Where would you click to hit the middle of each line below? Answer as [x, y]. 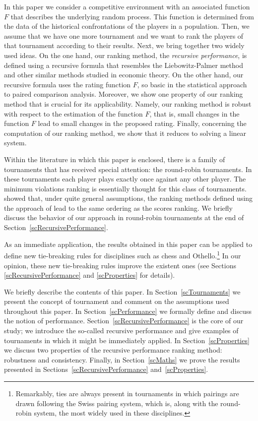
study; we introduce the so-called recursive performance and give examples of [121, 331]
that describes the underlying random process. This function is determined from [132, 16]
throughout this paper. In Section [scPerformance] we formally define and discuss [128, 311]
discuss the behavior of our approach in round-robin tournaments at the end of [124, 217]
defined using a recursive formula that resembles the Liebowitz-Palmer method [124, 65]
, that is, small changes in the [194, 113]
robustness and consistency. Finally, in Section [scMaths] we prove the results [122, 359]
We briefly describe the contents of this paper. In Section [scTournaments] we [122, 291]
